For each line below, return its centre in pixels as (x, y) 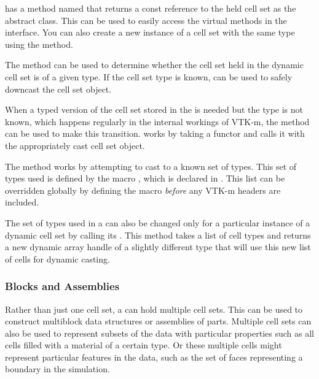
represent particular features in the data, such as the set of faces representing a (154, 357)
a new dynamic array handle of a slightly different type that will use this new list (158, 247)
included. (22, 202)
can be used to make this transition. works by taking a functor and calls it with (155, 133)
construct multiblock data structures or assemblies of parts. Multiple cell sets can (158, 321)
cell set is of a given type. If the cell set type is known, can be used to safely (149, 76)
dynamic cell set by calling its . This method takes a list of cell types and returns (158, 235)
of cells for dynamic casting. (57, 258)
